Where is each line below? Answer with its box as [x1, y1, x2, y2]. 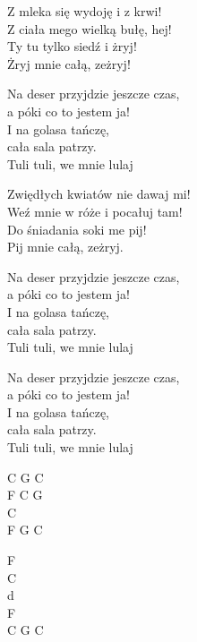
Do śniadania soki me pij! [7, 219, 147, 238]
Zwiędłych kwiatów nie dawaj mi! [7, 184, 191, 203]
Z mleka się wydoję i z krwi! [7, 2, 162, 20]
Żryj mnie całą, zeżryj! [7, 54, 131, 73]
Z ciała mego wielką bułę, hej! [7, 19, 172, 38]
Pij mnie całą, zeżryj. [7, 237, 124, 256]
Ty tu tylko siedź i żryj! [7, 37, 137, 56]
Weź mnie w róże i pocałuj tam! [7, 201, 183, 220]
